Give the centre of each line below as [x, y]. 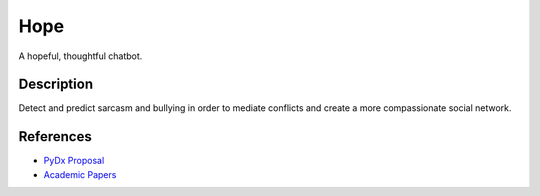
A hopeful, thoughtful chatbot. [80, 56]
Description [56, 84]
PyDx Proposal [74, 161]
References [55, 136]
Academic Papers [80, 174]
